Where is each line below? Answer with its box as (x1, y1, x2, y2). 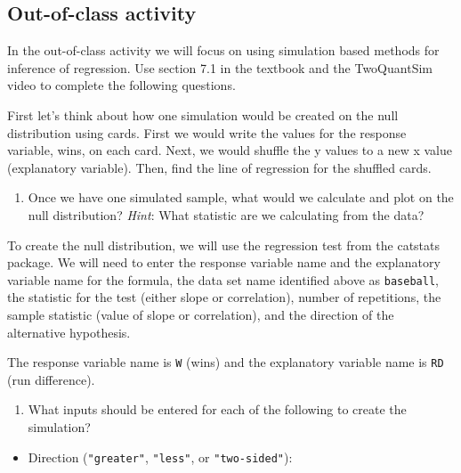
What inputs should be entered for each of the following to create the (28, 400, 407, 419)
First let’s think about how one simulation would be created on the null (7, 105, 399, 124)
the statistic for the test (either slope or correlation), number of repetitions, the (7, 288, 441, 306)
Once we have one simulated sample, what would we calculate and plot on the (28, 188, 454, 207)
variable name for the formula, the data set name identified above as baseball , (7, 270, 439, 289)
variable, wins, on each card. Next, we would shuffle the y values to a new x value (7, 141, 452, 159)
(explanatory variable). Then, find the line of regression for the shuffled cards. (7, 158, 432, 176)
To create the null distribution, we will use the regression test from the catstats (7, 235, 441, 254)
